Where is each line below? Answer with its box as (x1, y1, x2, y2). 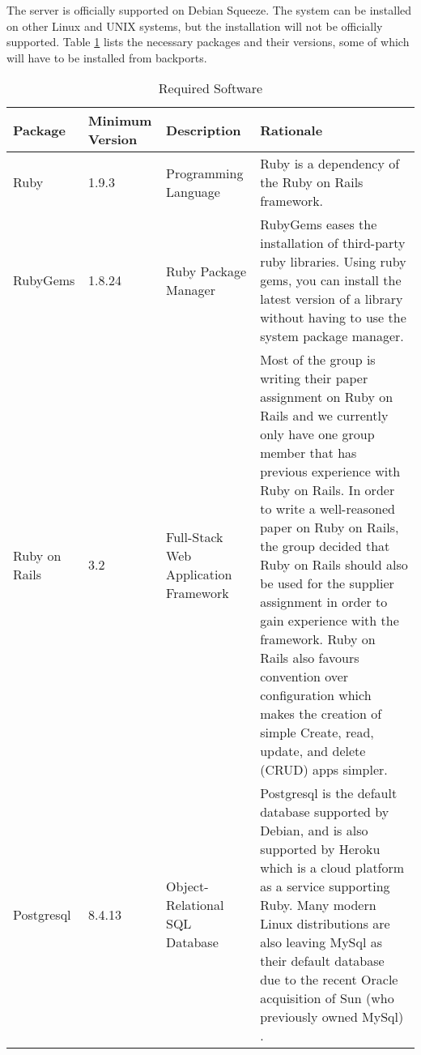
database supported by (260, 802, 389, 822)
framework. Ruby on (260, 630, 376, 649)
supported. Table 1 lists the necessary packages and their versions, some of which (6, 33, 410, 50)
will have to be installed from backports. (6, 49, 207, 66)
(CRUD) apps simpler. (260, 760, 388, 780)
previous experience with (260, 462, 401, 481)
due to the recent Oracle (260, 970, 398, 989)
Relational (166, 895, 224, 915)
